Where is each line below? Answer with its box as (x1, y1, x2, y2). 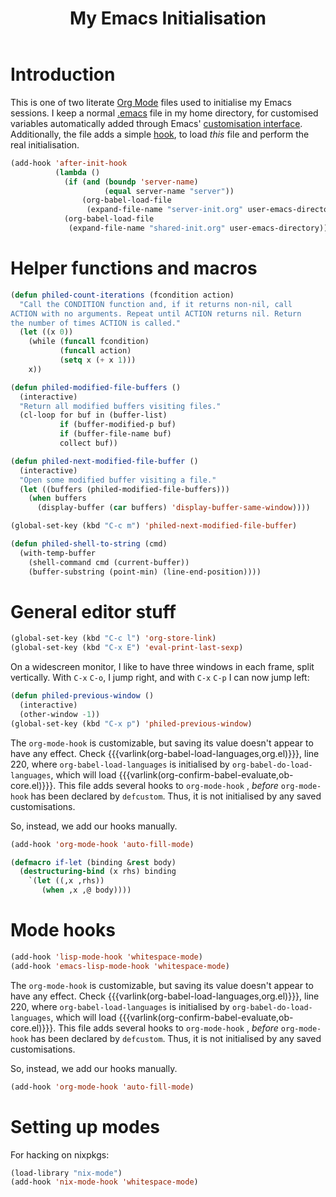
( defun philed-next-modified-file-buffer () (10, 456, 199, 466)
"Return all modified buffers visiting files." (19, 401, 222, 411)
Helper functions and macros (10, 257, 258, 280)
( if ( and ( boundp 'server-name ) (63, 177, 199, 187)
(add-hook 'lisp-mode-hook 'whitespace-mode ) (10, 952, 203, 962)
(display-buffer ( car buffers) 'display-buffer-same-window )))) (36, 503, 311, 513)
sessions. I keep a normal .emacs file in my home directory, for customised (10, 107, 319, 119)
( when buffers (28, 493, 87, 504)
